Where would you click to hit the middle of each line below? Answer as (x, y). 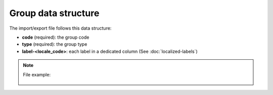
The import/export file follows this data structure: (60, 28)
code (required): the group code (56, 37)
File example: (37, 74)
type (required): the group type (55, 44)
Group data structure (54, 13)
